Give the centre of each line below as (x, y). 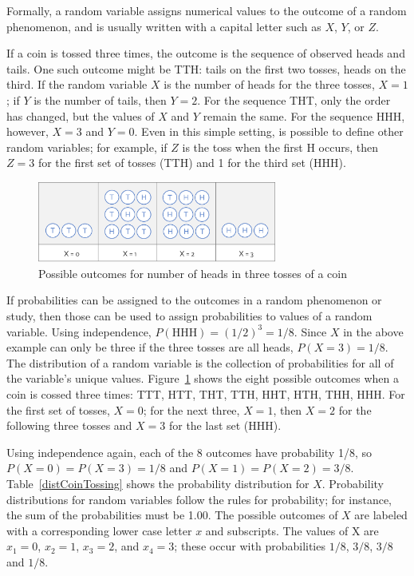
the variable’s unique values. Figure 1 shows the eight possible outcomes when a (203, 378)
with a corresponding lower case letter (99, 530)
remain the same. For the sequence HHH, (304, 115)
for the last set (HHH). (225, 425)
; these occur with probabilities (250, 546)
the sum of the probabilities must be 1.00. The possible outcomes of (172, 515)
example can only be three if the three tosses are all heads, (150, 347)
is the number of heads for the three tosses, (269, 84)
